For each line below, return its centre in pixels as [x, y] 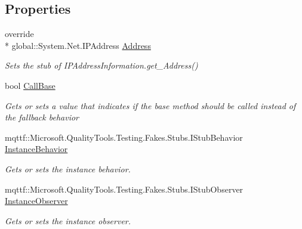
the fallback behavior [42, 117]
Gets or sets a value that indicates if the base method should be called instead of [150, 105]
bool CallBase [30, 85]
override [19, 34]
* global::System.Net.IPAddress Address [78, 45]
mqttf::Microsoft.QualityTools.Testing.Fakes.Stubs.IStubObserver [124, 189]
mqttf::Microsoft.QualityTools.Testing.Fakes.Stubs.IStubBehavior [124, 137]
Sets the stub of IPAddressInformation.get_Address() [101, 65]
